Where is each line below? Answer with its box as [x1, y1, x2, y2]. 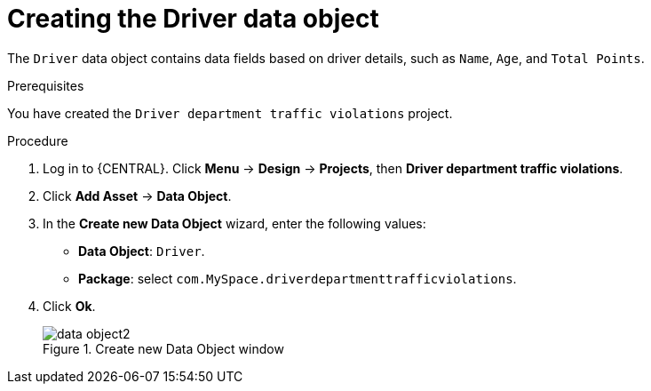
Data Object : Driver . [78, 243, 205, 259]
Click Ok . [43, 298, 96, 314]
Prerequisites [7, 77, 84, 93]
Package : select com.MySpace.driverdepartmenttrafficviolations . [78, 270, 517, 286]
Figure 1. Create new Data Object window [43, 340, 284, 356]
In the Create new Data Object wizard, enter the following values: [43, 215, 426, 231]
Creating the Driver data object [7, 4, 379, 34]
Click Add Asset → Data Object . [43, 188, 232, 203]
